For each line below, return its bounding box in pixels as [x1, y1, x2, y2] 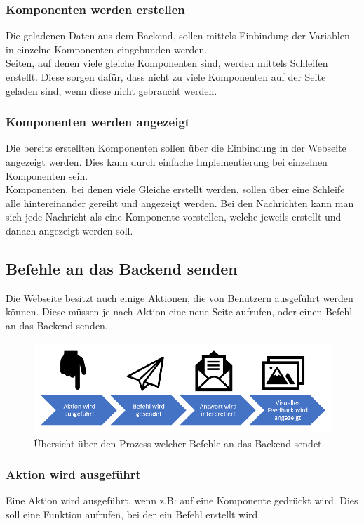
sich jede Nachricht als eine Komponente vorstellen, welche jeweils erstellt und [6, 209, 342, 224]
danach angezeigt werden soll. [6, 223, 133, 237]
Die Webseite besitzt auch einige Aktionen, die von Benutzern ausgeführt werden [6, 290, 353, 305]
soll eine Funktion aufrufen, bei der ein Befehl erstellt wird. [6, 507, 261, 522]
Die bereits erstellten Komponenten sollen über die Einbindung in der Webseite [6, 140, 346, 155]
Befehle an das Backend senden [6, 257, 238, 279]
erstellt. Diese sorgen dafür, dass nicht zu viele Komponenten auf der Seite [6, 70, 326, 84]
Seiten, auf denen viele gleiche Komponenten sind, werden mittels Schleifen [6, 55, 328, 70]
